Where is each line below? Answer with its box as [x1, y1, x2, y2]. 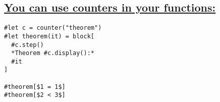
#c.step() [11, 41, 44, 48]
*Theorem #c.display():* [11, 49, 94, 57]
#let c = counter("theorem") [4, 24, 102, 32]
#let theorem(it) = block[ [4, 32, 94, 40]
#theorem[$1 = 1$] [4, 83, 66, 90]
